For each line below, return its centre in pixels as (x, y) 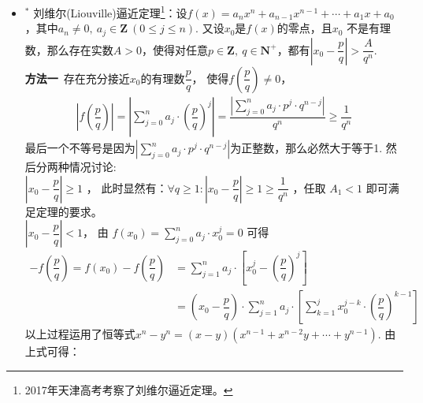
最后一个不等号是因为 (80, 148)
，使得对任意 (174, 49)
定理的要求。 (69, 211)
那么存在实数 (80, 49)
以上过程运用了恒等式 (80, 334)
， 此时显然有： (127, 187)
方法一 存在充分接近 (77, 78)
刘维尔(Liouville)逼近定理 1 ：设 (110, 11)
